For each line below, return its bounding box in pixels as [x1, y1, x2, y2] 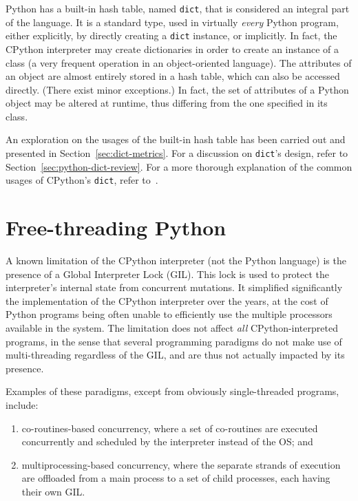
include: [6, 398, 39, 412]
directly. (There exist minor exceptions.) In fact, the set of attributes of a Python [6, 82, 349, 96]
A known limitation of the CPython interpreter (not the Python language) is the [6, 253, 346, 268]
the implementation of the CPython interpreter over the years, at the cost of [6, 293, 328, 308]
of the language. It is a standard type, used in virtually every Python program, [6, 14, 339, 29]
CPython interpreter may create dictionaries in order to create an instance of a [6, 41, 339, 56]
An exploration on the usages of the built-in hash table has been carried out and [6, 132, 346, 147]
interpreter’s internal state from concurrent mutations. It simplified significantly [6, 280, 343, 295]
